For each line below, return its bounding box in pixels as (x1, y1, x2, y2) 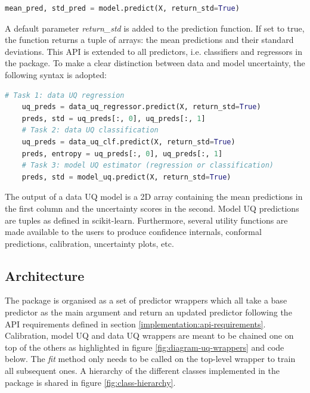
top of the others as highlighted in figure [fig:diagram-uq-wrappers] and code (5, 341, 284, 353)
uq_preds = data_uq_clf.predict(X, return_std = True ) (21, 137, 235, 146)
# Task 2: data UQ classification (21, 126, 159, 135)
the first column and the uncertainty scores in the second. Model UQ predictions (5, 202, 299, 214)
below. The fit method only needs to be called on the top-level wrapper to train (5, 352, 296, 365)
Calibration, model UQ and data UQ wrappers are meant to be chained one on (5, 329, 294, 342)
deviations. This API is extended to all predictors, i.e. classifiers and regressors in (5, 45, 302, 57)
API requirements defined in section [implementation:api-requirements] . (5, 317, 266, 330)
